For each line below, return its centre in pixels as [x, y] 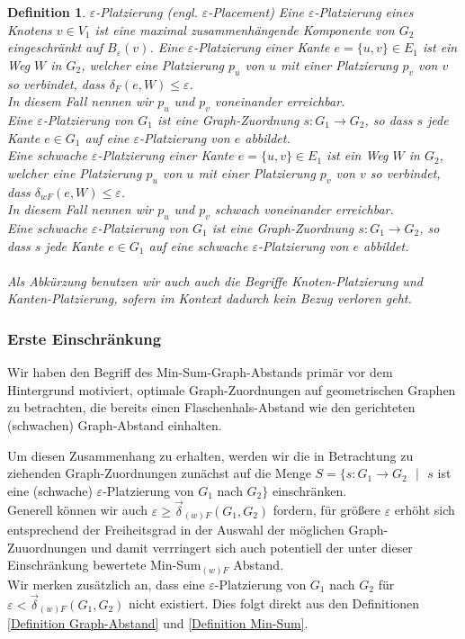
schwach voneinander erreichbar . [304, 209]
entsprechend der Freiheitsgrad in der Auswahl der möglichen [176, 530]
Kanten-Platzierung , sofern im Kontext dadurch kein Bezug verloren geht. [210, 298]
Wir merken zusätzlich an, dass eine [106, 584]
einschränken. [309, 490]
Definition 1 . [47, 12]
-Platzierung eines [364, 12]
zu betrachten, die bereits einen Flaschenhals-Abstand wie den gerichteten [211, 407]
